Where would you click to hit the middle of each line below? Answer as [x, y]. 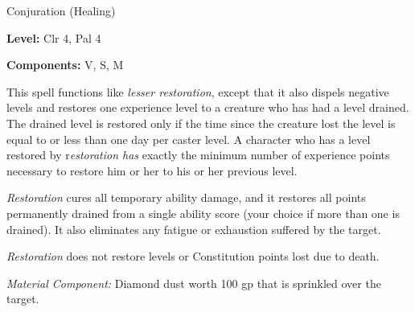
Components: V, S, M [65, 65]
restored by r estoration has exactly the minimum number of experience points [198, 155]
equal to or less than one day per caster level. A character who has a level [189, 139]
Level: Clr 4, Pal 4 [54, 37]
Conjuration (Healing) [61, 10]
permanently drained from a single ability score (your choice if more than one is [203, 213]
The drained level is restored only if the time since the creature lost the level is [201, 123]
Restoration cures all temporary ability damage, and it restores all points [186, 197]
